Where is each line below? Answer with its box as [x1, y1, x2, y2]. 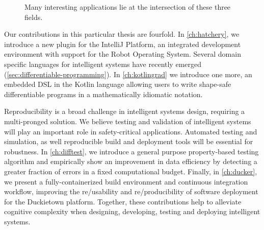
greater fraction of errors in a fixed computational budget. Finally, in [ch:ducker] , [4, 166, 257, 176]
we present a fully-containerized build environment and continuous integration [4, 176, 248, 187]
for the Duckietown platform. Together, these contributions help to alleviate [4, 196, 242, 206]
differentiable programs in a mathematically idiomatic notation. [4, 88, 203, 99]
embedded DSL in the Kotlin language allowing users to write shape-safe [4, 79, 231, 89]
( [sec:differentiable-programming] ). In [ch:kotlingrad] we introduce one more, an [4, 68, 252, 79]
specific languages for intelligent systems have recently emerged [4, 58, 202, 69]
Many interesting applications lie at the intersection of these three [24, 2, 231, 12]
